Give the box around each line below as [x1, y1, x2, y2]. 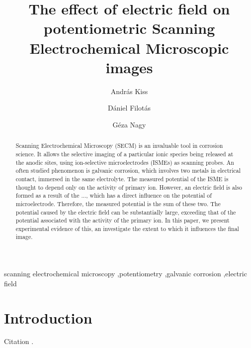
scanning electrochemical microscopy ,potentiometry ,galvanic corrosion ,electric [4, 268, 247, 279]
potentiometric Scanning [43, 18, 215, 38]
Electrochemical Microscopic [29, 37, 229, 58]
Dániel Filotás [107, 103, 151, 113]
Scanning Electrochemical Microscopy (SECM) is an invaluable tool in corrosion [15, 141, 223, 150]
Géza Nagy [112, 119, 146, 129]
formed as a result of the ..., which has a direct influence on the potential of [15, 191, 212, 200]
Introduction [4, 307, 92, 328]
